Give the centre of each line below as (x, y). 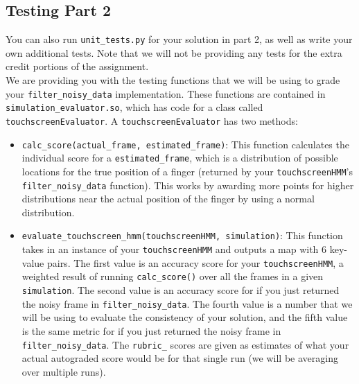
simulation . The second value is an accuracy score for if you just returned (181, 290)
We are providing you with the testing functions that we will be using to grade (173, 80)
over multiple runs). (64, 371)
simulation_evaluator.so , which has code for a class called (134, 107)
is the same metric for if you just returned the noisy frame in (151, 330)
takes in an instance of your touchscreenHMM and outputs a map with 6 (174, 249)
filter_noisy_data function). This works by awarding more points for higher (188, 185)
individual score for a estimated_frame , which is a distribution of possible (180, 158)
